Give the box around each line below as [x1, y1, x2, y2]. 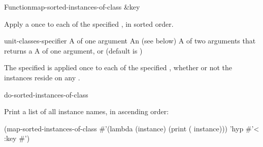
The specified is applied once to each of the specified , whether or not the [4, 62, 233, 73]
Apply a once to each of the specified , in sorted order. [4, 18, 174, 29]
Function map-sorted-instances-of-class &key [4, 2, 140, 12]
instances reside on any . [4, 72, 80, 82]
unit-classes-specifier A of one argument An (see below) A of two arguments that [4, 35, 256, 46]
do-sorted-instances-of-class [4, 89, 88, 100]
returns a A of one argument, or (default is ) [4, 45, 143, 56]
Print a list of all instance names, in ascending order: [4, 106, 169, 117]
